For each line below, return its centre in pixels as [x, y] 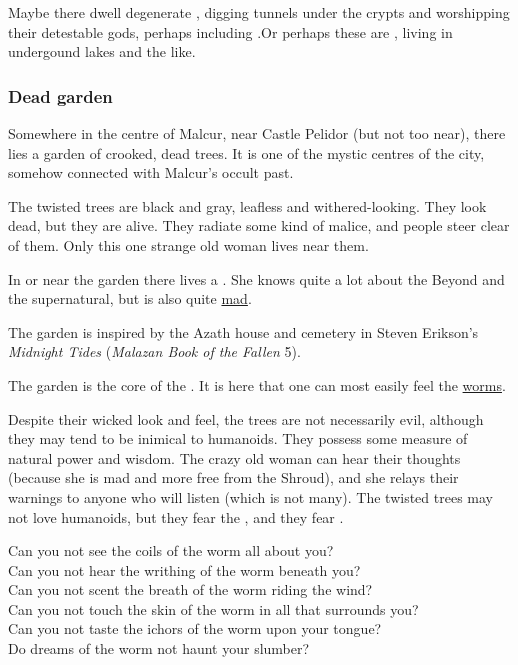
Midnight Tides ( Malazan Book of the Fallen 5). [154, 351]
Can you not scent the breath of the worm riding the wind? [190, 589]
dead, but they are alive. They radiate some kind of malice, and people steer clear [259, 225]
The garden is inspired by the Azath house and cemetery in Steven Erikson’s [243, 331]
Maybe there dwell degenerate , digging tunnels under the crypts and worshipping [259, 12]
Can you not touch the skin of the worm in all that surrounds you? [213, 608]
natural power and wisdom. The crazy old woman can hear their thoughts [234, 457]
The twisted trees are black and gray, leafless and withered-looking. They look [247, 205]
